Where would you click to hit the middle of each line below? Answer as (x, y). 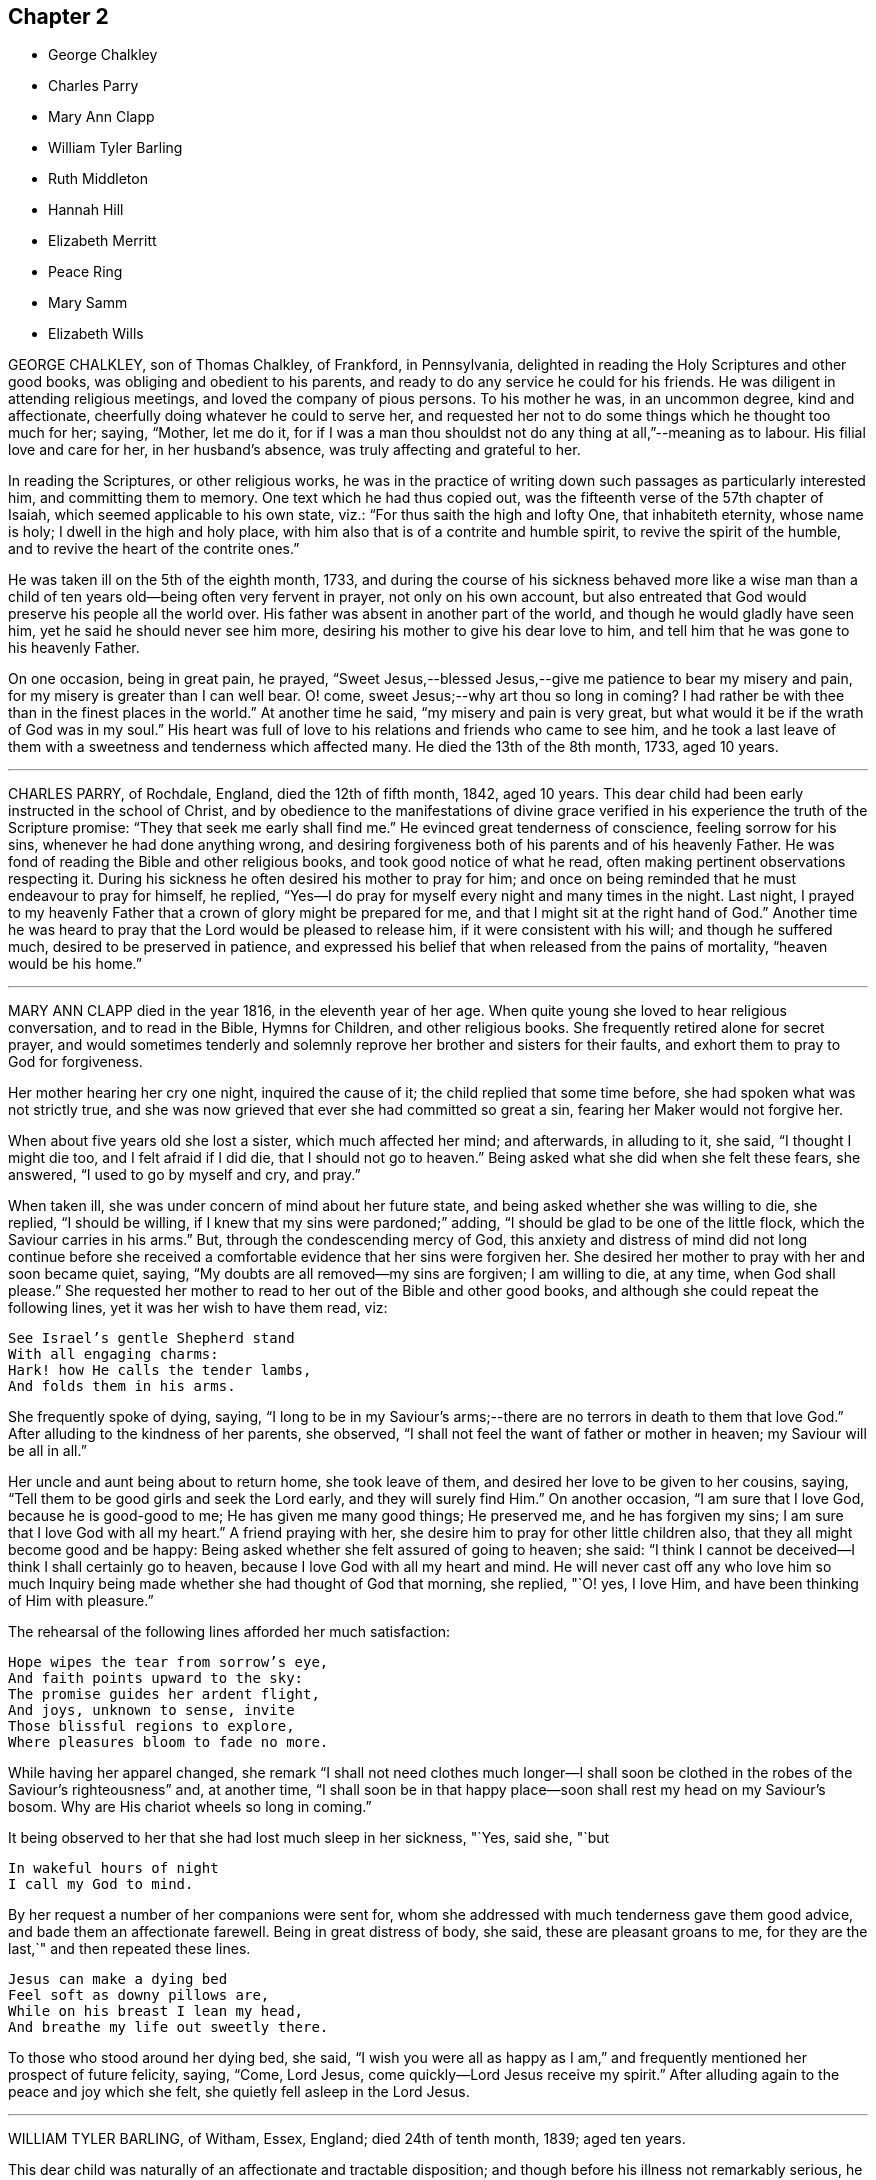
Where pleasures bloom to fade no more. (168, 1742)
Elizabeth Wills (96, 334)
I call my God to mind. (101, 1884)
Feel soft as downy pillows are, (139, 1995)
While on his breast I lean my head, (156, 2011)
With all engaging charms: (113, 1354)
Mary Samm (88, 303)
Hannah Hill (86, 210)
